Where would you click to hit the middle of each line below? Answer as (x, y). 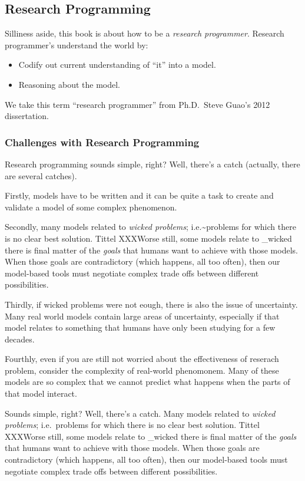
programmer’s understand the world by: (77, 45)
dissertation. (27, 116)
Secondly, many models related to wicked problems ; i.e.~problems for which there (150, 227)
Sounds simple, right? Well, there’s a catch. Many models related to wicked (140, 413)
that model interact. (41, 393)
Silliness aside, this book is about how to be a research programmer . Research (145, 33)
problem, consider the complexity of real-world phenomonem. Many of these (142, 370)
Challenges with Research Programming (102, 142)
